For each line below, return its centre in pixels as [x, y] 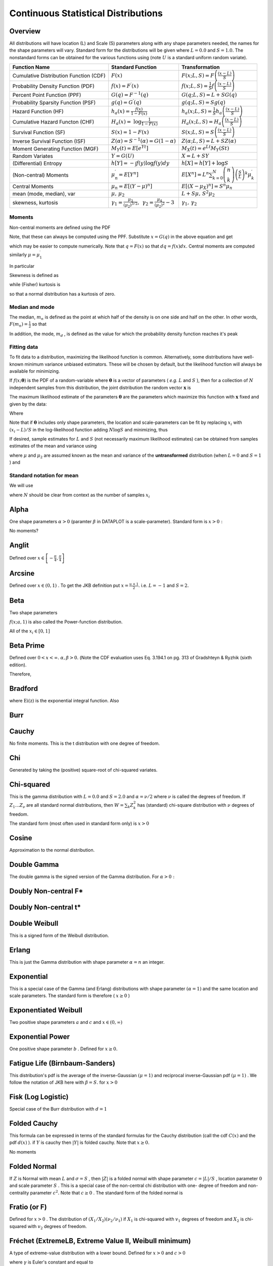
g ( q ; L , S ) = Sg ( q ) [203, 102]
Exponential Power [40, 1036]
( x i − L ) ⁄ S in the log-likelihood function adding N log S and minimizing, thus [88, 430]
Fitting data [24, 347]
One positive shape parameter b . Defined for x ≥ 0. [63, 1049]
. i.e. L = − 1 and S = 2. [164, 585]
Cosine [21, 838]
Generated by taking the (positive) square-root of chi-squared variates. [83, 770]
